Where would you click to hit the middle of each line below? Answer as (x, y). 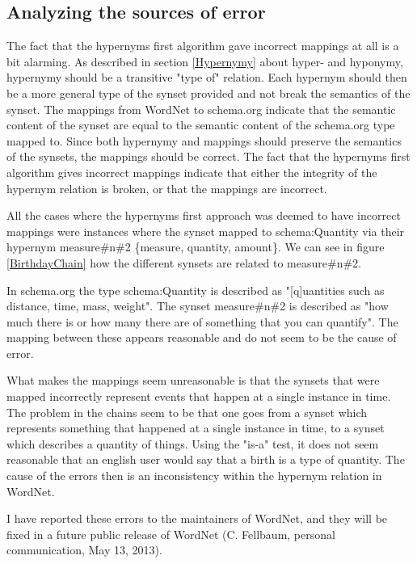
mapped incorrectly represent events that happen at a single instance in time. (199, 396)
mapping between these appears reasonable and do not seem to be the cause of (202, 337)
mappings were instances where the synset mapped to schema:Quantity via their (206, 231)
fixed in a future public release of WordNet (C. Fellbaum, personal (171, 534)
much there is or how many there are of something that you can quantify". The (202, 321)
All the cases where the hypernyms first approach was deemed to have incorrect (204, 215)
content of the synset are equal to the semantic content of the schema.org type (201, 125)
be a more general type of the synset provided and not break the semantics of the (208, 93)
